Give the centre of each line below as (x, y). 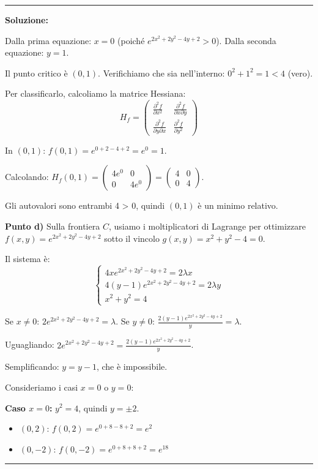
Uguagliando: (30, 344)
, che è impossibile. (132, 366)
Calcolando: (27, 177)
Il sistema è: (28, 259)
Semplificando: (32, 366)
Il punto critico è (36, 73)
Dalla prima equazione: (48, 40)
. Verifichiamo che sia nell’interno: (161, 73)
